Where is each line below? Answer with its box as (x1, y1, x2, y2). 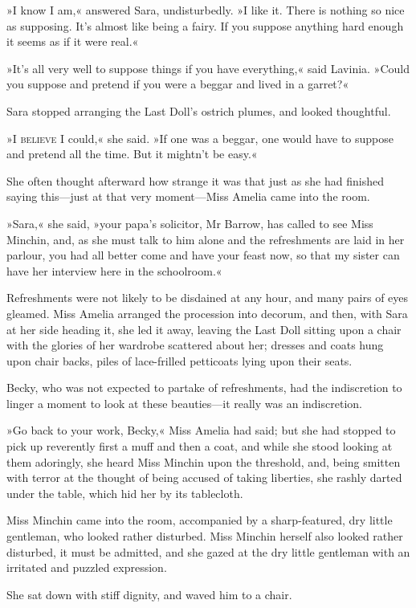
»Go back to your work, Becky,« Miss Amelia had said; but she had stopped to (6, 422, 396, 439)
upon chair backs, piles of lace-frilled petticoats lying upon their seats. (6, 352, 353, 369)
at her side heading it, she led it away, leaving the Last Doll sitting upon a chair (6, 320, 402, 337)
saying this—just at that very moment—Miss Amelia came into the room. (6, 188, 370, 205)
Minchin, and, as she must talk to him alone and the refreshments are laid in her (6, 231, 405, 247)
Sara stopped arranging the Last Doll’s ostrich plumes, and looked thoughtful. (6, 102, 391, 119)
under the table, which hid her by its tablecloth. (6, 484, 243, 501)
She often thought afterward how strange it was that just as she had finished (6, 172, 384, 189)
